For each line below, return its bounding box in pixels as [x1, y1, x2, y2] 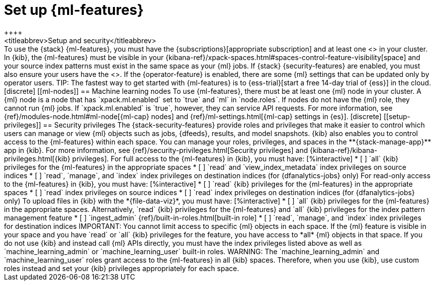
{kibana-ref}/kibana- [310, 145, 377, 154]
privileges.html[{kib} [4, 154, 71, 163]
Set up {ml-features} [4, 1, 144, 18]
